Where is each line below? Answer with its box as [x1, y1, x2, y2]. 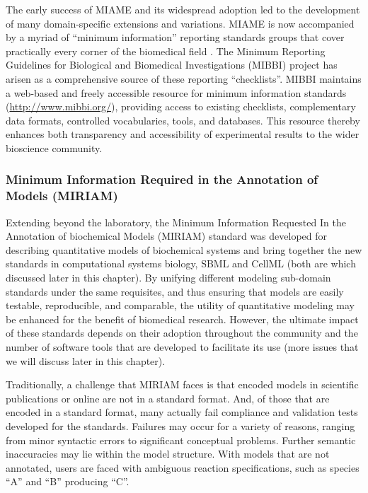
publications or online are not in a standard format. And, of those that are [6, 390, 330, 405]
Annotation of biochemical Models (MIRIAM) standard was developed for [6, 228, 327, 243]
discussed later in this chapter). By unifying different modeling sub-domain [6, 270, 331, 285]
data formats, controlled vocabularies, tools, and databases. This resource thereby [6, 112, 360, 127]
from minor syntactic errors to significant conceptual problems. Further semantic [6, 432, 356, 447]
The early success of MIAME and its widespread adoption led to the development [6, 2, 360, 16]
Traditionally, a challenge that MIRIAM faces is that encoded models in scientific [6, 377, 359, 392]
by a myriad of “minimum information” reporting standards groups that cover [6, 30, 345, 45]
